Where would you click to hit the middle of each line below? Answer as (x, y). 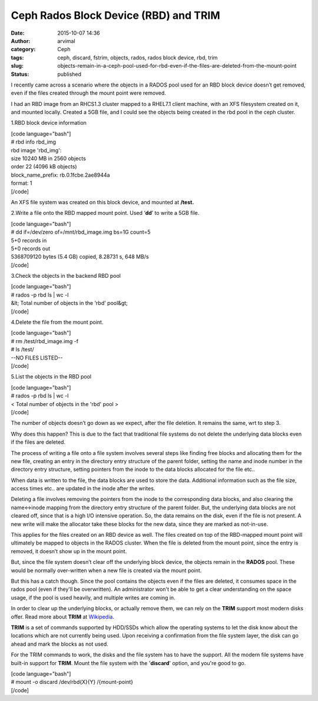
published (69, 74)
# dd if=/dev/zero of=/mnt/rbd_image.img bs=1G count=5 (81, 232)
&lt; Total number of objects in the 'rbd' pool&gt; (69, 303)
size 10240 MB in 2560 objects (49, 158)
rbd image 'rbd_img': (36, 150)
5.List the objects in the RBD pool (51, 377)
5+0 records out (31, 248)
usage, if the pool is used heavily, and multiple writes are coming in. (93, 597)
